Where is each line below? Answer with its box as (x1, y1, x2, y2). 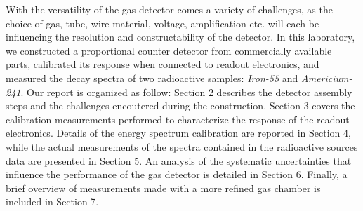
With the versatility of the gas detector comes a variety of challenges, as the (6, 2, 333, 16)
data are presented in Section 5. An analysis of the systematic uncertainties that (6, 153, 352, 168)
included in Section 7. (6, 194, 99, 209)
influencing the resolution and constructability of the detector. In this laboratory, (6, 29, 355, 44)
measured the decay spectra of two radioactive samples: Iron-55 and (6, 70, 298, 85)
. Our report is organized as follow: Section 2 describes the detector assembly (20, 84, 352, 99)
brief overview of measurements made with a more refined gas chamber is (6, 180, 321, 195)
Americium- (301, 70, 352, 85)
